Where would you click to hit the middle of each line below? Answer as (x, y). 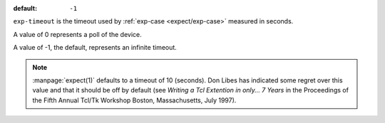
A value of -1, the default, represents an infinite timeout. (95, 48)
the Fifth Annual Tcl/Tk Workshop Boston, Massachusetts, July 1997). (134, 100)
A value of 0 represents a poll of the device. (77, 34)
